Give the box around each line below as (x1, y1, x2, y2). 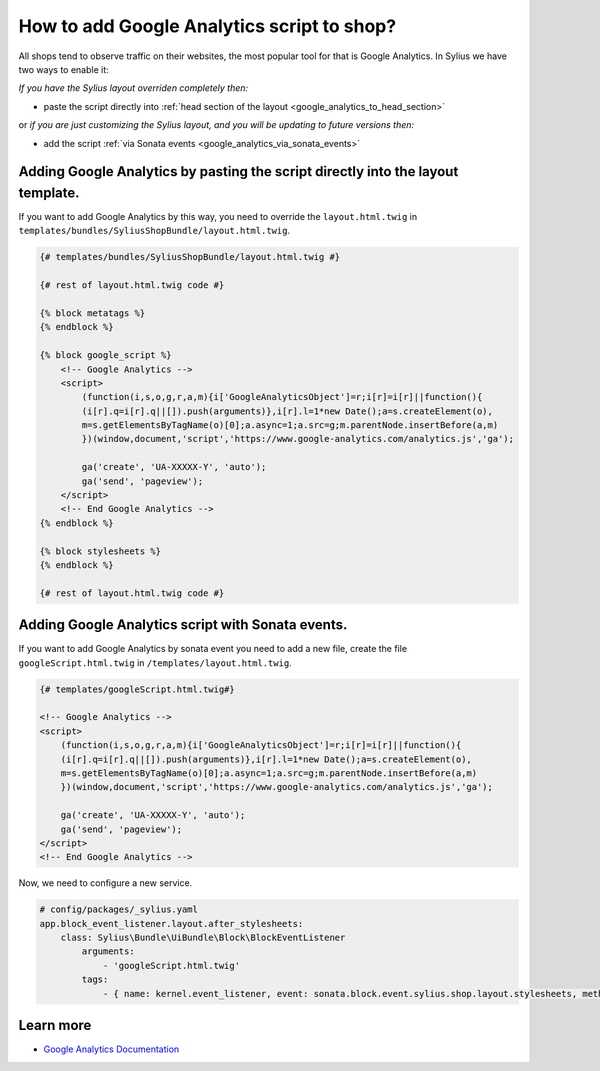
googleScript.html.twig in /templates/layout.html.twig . (18, 656, 292, 669)
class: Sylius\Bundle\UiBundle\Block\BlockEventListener (60, 932, 346, 944)
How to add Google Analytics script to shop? (18, 15, 397, 37)
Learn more (18, 1017, 92, 1034)
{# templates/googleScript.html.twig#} (39, 683, 235, 695)
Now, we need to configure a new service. (18, 877, 193, 889)
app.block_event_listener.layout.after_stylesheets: (39, 918, 304, 929)
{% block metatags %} (39, 307, 146, 319)
